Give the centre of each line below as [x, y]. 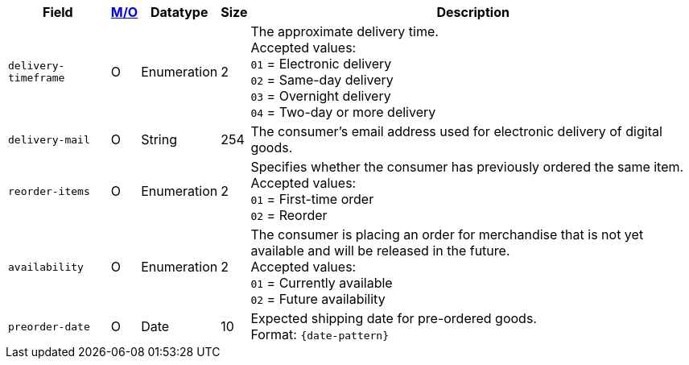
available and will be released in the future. [380, 251]
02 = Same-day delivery [322, 80]
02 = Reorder [289, 215]
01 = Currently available [322, 283]
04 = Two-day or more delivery [343, 112]
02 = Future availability [318, 299]
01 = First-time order [312, 199]
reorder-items [49, 191]
